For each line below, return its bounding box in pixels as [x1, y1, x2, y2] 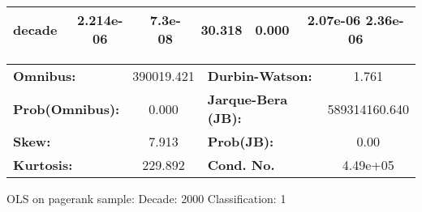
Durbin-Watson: [207, 66, 312, 85]
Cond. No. [207, 155, 275, 174]
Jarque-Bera [207, 90, 288, 108]
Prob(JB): [207, 132, 274, 151]
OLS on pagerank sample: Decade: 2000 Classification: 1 [6, 190, 286, 206]
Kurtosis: [13, 155, 73, 174]
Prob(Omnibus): [13, 99, 120, 118]
